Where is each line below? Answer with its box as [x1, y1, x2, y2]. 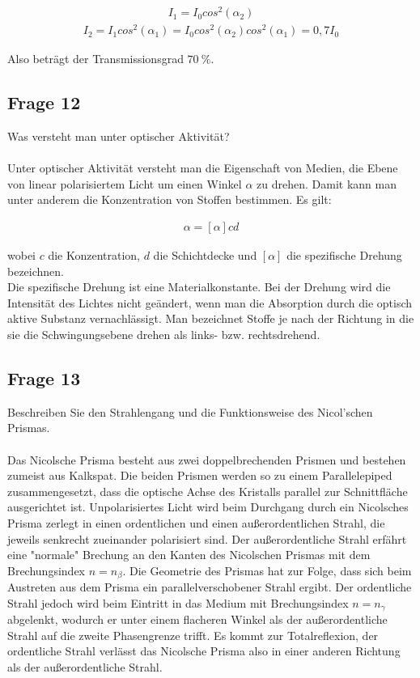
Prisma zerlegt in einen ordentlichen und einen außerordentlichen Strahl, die [7, 514, 385, 531]
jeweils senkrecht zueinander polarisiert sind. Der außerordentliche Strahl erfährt [7, 530, 407, 547]
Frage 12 [7, 90, 81, 115]
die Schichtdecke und [153, 247, 257, 264]
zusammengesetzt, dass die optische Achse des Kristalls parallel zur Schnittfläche [7, 482, 408, 499]
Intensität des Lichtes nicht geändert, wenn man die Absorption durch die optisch [7, 294, 413, 311]
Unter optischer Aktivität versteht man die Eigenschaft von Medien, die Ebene [7, 159, 398, 176]
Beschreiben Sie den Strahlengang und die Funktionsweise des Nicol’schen [7, 403, 373, 420]
